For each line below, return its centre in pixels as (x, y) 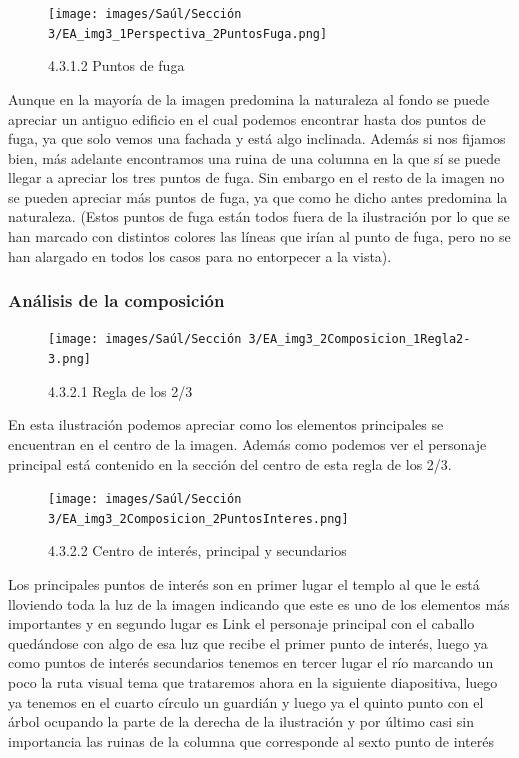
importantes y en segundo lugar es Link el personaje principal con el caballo (241, 623)
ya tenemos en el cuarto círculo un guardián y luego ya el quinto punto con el (246, 701)
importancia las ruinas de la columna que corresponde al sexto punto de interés (251, 740)
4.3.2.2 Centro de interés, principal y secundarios (197, 550)
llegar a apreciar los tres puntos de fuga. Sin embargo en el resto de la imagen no (256, 177)
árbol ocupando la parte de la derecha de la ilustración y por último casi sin (241, 721)
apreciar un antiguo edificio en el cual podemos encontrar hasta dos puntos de (247, 118)
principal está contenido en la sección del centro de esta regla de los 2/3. (230, 463)
